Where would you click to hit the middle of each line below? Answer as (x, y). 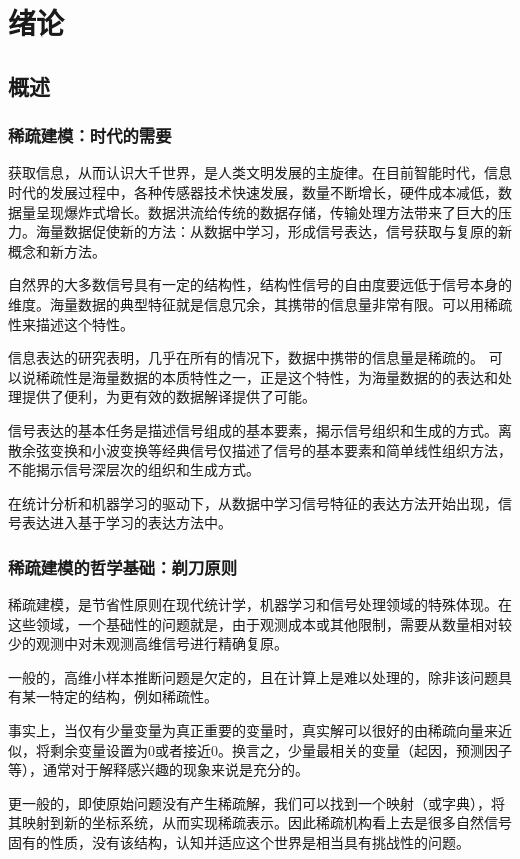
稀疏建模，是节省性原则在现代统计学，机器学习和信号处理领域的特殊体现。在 (260, 604)
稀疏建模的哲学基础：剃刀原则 (123, 566)
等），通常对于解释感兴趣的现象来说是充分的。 (158, 769)
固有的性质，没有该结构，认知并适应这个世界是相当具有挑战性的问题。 (239, 842)
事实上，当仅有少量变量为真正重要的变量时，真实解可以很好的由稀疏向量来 (253, 730)
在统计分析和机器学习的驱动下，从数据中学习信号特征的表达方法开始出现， (253, 502)
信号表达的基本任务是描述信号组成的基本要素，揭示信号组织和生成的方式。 (253, 429)
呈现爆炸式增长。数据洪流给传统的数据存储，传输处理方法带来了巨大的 (266, 211)
